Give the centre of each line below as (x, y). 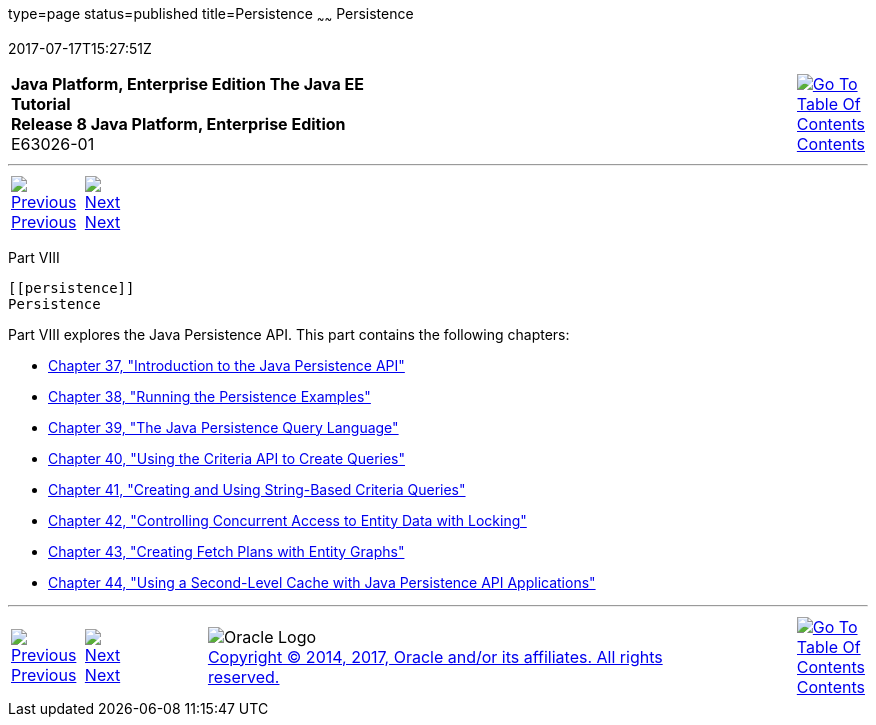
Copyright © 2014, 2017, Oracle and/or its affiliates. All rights (435, 656)
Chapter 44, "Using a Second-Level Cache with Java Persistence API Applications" (322, 582)
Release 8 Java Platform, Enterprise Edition (178, 123)
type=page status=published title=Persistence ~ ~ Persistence (211, 15)
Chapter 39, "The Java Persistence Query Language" (223, 427)
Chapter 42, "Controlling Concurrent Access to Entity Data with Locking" (287, 520)
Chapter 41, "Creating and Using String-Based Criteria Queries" (257, 489)
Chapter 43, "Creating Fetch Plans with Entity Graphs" (226, 551)
